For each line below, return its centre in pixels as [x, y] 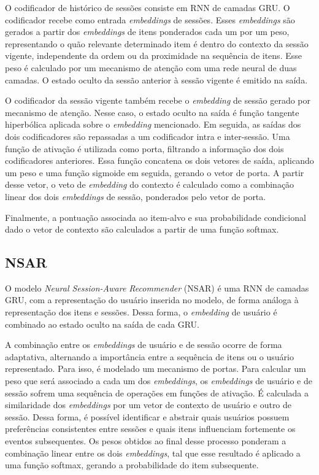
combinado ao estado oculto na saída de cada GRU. [102, 324]
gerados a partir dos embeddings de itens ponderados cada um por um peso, [147, 32]
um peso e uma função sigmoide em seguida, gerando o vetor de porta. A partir [155, 172]
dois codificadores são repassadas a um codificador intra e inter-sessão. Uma [148, 136]
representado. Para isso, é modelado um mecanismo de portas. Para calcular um [156, 369]
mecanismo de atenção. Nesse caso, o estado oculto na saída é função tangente [152, 112]
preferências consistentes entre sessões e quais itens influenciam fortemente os [150, 429]
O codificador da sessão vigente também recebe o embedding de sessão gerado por [158, 100]
